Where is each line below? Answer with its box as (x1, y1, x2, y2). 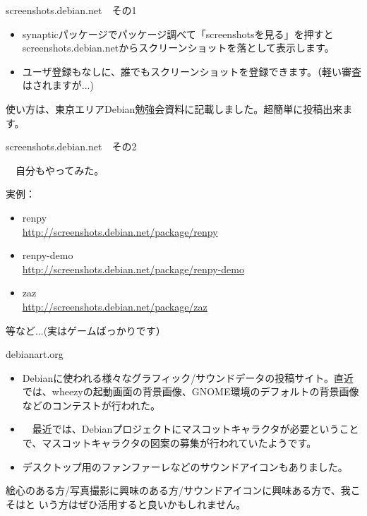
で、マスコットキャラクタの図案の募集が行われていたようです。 (22, 436, 317, 450)
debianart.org (6, 347, 64, 361)
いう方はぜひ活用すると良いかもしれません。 (38, 496, 246, 511)
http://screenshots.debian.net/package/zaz (22, 299, 207, 313)
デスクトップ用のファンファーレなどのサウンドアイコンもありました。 (22, 459, 348, 474)
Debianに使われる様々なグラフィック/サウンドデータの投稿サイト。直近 (22, 370, 354, 385)
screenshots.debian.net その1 (6, 3, 137, 17)
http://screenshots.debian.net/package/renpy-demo (22, 261, 244, 276)
